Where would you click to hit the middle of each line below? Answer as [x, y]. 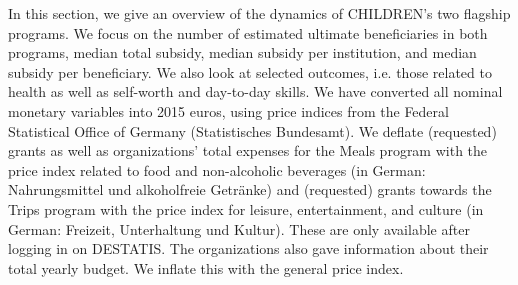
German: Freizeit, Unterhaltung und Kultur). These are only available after [239, 228]
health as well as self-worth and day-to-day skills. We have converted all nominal [255, 91]
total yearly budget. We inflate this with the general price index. [206, 267]
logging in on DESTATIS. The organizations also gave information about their [248, 248]
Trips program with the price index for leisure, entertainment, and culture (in [246, 208]
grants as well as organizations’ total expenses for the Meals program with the [248, 150]
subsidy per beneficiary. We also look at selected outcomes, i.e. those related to [250, 71]
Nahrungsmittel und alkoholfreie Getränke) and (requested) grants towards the [250, 189]
